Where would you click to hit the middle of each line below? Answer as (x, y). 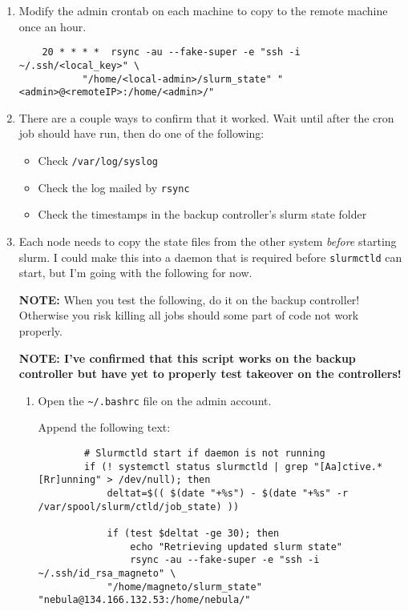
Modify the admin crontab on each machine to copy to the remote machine (203, 10)
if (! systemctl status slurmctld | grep (196, 466)
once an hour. (53, 26)
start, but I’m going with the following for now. (135, 273)
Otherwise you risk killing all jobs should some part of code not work (189, 315)
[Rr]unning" (70, 480)
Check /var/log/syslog (98, 160)
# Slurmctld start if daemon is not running (204, 453)
